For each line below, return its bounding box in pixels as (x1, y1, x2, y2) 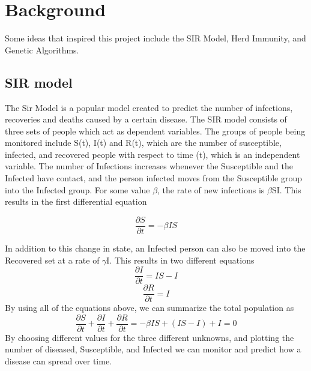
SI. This (271, 183, 301, 196)
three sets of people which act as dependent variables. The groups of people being (5, 124, 306, 137)
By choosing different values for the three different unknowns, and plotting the (5, 331, 294, 343)
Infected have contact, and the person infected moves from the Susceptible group (5, 172, 302, 184)
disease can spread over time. (5, 355, 112, 367)
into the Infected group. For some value (5, 183, 150, 196)
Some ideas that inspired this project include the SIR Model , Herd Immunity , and (5, 32, 306, 44)
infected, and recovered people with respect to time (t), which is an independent (5, 148, 300, 160)
